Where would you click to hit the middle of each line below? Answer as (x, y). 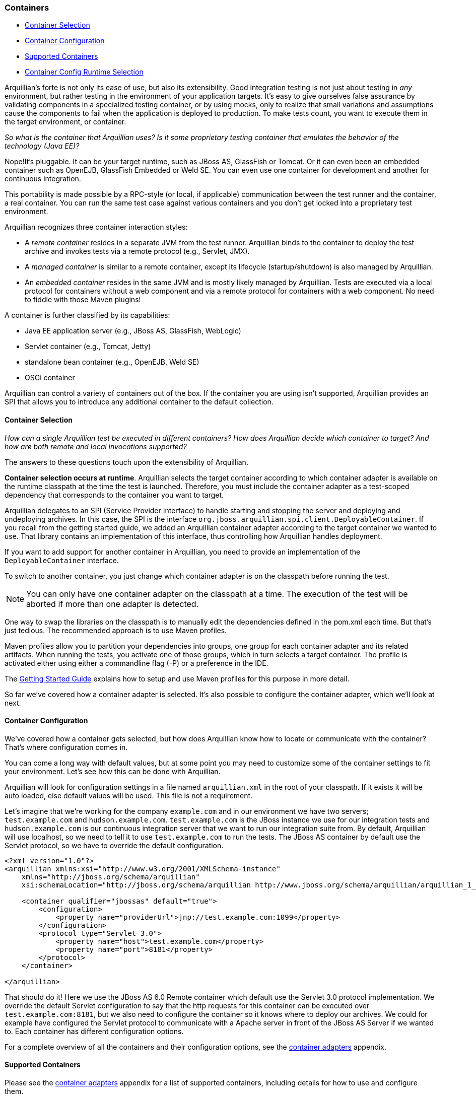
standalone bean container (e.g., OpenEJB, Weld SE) (112, 362)
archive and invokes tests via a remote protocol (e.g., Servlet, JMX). (137, 251)
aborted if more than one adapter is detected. (113, 604)
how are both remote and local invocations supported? (96, 446)
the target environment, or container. (65, 122)
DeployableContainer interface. (62, 560)
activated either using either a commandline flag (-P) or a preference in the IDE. (137, 663)
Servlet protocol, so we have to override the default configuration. (114, 845)
